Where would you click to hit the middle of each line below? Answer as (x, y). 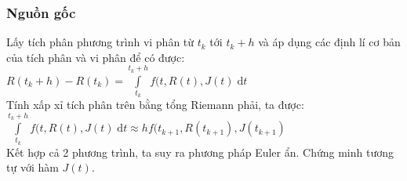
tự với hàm (33, 167)
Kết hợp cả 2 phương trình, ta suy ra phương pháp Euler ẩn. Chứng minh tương (200, 152)
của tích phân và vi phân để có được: (96, 57)
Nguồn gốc (41, 12)
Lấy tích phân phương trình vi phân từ (100, 42)
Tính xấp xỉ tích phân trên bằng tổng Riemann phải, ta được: (155, 105)
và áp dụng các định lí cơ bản (329, 42)
